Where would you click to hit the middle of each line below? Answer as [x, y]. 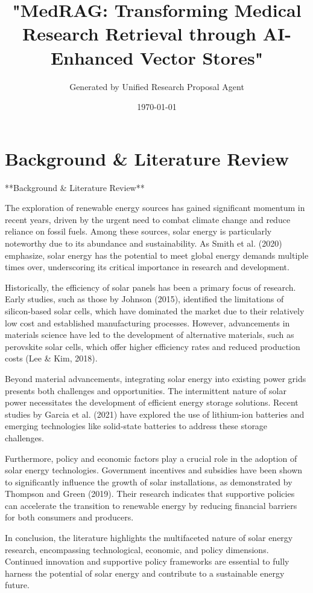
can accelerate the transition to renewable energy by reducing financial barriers [151, 505]
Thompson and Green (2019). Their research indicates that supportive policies [150, 494]
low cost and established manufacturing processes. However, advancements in [147, 322]
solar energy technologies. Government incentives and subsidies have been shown [154, 470]
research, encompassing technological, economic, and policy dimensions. [137, 549]
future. [17, 585]
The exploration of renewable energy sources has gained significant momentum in [155, 208]
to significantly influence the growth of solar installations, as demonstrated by [149, 481]
